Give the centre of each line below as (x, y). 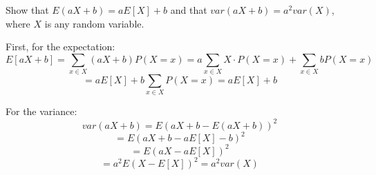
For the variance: (41, 111)
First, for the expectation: (60, 47)
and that (189, 10)
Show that (27, 10)
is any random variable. (94, 23)
